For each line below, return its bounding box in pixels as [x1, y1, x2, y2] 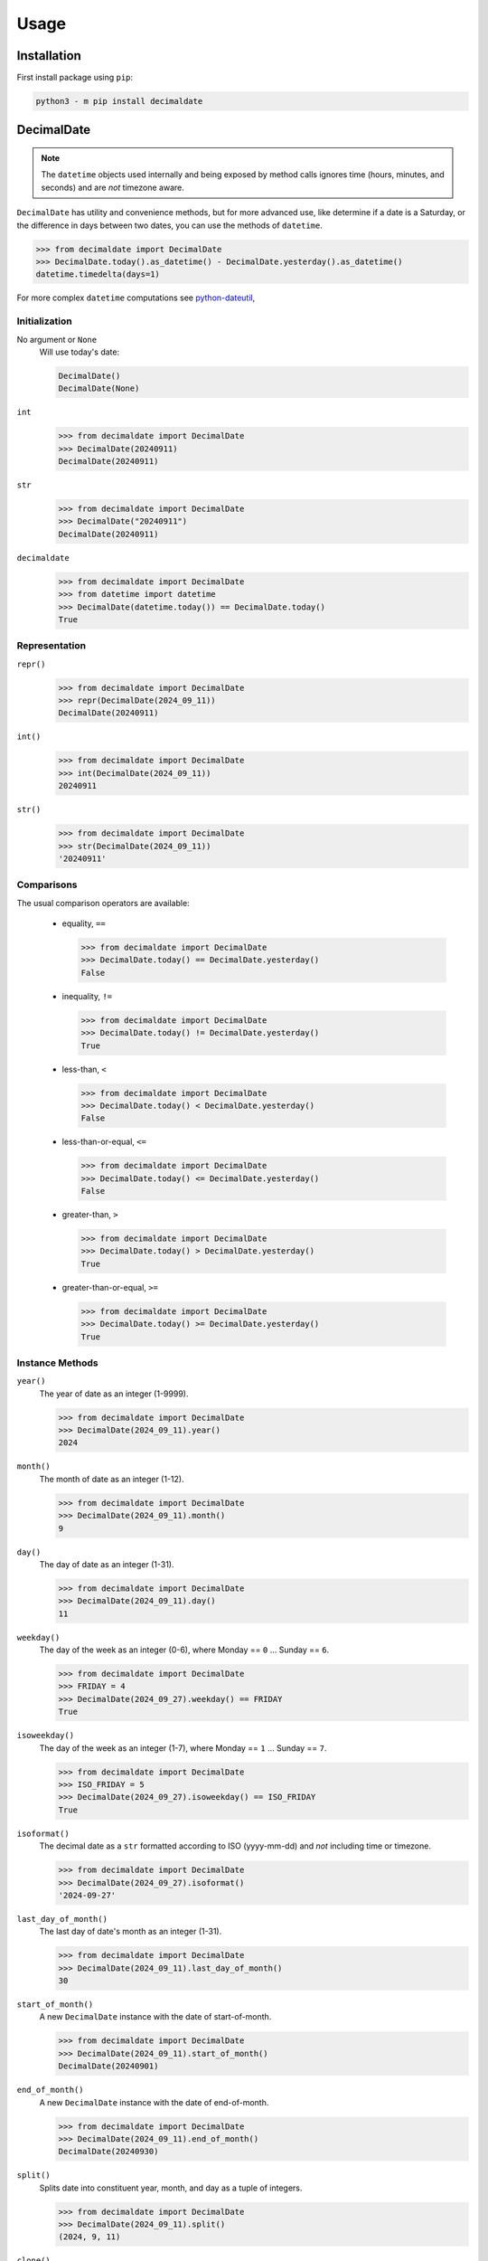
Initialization [16, 315, 72, 327]
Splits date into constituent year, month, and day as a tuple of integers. [39, 2182, 303, 2193]
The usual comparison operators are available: [16, 897, 190, 908]
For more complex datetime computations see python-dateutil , [16, 292, 256, 303]
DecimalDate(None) [58, 383, 140, 393]
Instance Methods [16, 1357, 99, 1369]
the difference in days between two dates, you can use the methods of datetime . [16, 220, 323, 231]
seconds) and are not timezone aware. [41, 182, 184, 193]
